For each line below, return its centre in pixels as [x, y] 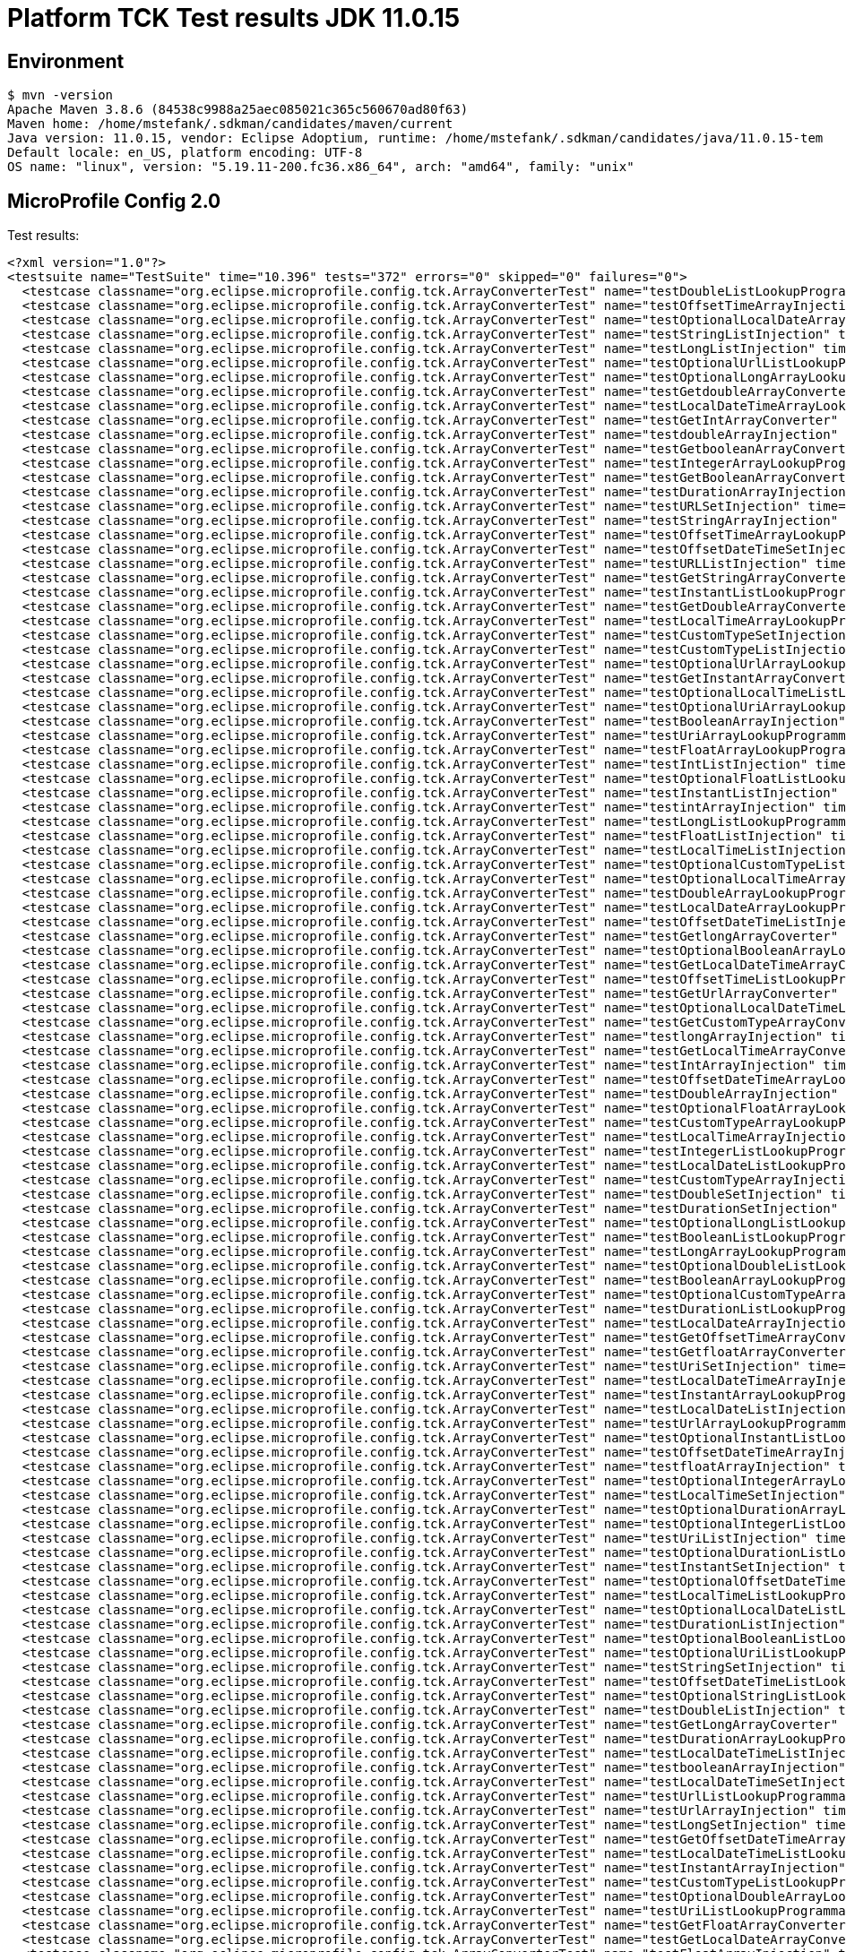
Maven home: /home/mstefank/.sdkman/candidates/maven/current [230, 124]
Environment [66, 61]
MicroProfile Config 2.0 [114, 201]
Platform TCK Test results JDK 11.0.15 [234, 18]
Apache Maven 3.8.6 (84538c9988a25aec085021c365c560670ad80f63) [238, 110]
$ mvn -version [60, 95]
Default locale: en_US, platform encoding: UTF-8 [185, 153]
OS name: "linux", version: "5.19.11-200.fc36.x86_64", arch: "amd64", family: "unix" [321, 167]
